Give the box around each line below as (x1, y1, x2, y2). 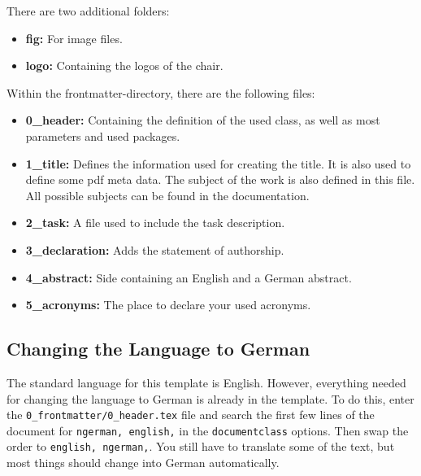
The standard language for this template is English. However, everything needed (7, 373, 406, 391)
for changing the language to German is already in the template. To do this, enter (7, 390, 414, 407)
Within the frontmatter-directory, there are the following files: (7, 84, 315, 101)
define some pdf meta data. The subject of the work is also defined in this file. (25, 171, 415, 188)
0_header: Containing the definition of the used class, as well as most (25, 111, 380, 129)
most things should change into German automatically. (7, 454, 280, 471)
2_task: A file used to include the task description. (25, 214, 285, 231)
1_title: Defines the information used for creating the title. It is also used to (25, 155, 411, 172)
